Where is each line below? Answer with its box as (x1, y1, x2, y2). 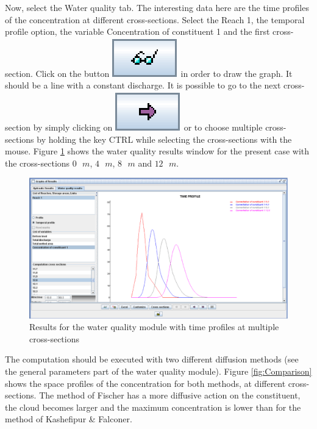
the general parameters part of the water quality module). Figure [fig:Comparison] (5, 364, 312, 377)
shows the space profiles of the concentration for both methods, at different (5, 377, 286, 389)
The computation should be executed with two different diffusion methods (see (5, 353, 299, 366)
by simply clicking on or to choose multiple (33, 120, 263, 133)
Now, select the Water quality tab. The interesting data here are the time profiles (5, 1, 309, 13)
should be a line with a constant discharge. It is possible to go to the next (5, 79, 281, 92)
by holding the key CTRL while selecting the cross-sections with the (37, 132, 292, 145)
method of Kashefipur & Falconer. (5, 413, 132, 425)
